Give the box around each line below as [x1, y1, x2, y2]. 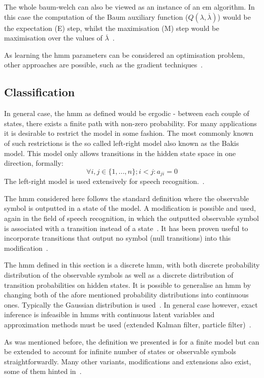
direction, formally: [4, 158, 63, 168]
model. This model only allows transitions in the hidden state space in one [4, 147, 236, 158]
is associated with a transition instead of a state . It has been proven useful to [4, 222, 248, 233]
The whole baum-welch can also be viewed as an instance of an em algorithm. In [4, 2, 255, 12]
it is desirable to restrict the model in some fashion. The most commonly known [4, 128, 253, 138]
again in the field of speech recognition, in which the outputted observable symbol [4, 212, 259, 223]
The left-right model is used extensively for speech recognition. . [4, 176, 205, 186]
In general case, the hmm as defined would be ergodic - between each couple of [4, 108, 249, 119]
